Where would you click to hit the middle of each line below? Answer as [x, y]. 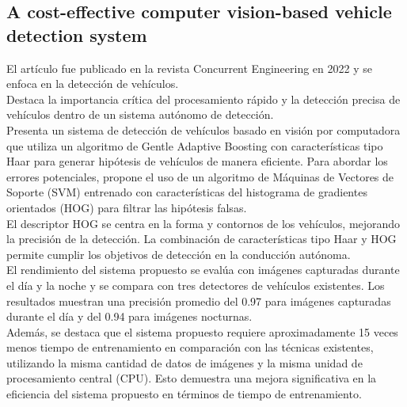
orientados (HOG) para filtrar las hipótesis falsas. [127, 207]
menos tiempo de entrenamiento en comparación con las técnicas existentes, [190, 347]
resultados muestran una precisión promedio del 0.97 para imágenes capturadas [199, 300]
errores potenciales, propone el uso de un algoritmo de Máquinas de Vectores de [200, 176]
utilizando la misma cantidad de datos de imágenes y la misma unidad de [184, 362]
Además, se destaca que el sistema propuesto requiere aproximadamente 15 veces [202, 331]
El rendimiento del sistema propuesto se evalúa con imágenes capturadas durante [203, 270]
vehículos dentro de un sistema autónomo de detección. [140, 114]
